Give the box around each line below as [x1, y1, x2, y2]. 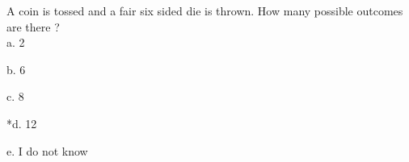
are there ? [6, 18, 60, 35]
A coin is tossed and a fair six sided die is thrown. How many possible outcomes [6, 2, 403, 19]
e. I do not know [6, 142, 88, 159]
